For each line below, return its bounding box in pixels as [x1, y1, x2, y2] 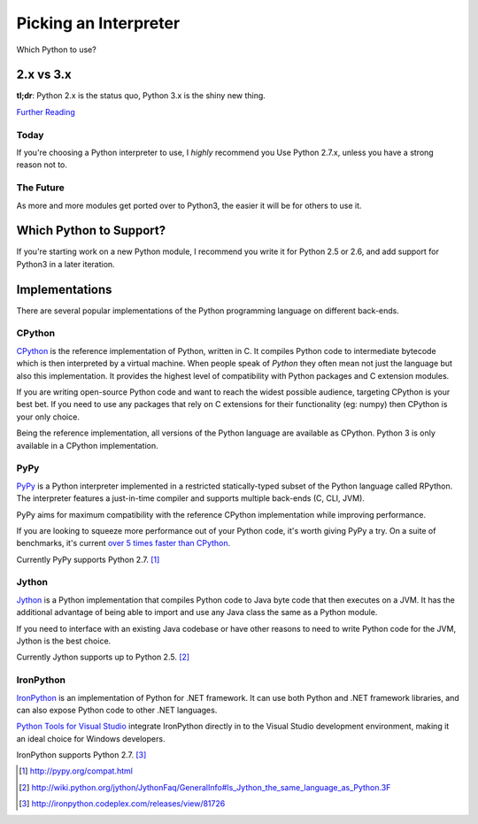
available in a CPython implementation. [16, 440, 158, 451]
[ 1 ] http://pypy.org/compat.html [19, 766, 133, 776]
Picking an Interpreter [16, 13, 181, 33]
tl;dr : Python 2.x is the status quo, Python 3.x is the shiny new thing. [16, 90, 266, 101]
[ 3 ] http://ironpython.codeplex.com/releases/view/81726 [19, 798, 226, 809]
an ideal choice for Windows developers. [16, 733, 166, 743]
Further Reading [16, 106, 75, 117]
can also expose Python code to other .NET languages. [16, 705, 218, 715]
